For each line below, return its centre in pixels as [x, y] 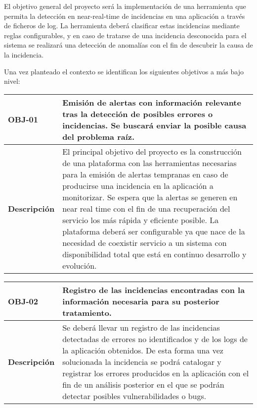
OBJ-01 [23, 119]
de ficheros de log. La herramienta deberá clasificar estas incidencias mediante [122, 26]
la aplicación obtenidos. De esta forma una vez [143, 350]
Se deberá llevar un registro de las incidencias [141, 327]
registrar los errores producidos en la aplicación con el [156, 373]
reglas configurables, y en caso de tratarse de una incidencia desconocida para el [125, 35]
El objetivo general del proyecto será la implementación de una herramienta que [125, 6]
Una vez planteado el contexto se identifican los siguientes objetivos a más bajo [124, 71]
